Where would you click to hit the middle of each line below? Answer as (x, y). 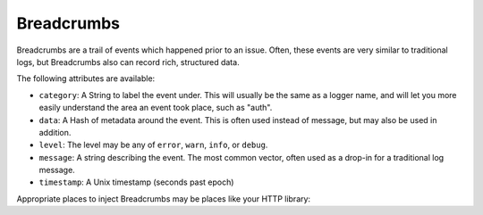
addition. (55, 132)
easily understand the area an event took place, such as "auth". (156, 108)
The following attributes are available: (86, 79)
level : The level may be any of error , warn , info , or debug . (153, 145)
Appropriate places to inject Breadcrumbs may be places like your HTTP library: (164, 198)
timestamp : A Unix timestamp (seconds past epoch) (136, 182)
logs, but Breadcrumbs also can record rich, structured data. (128, 62)
